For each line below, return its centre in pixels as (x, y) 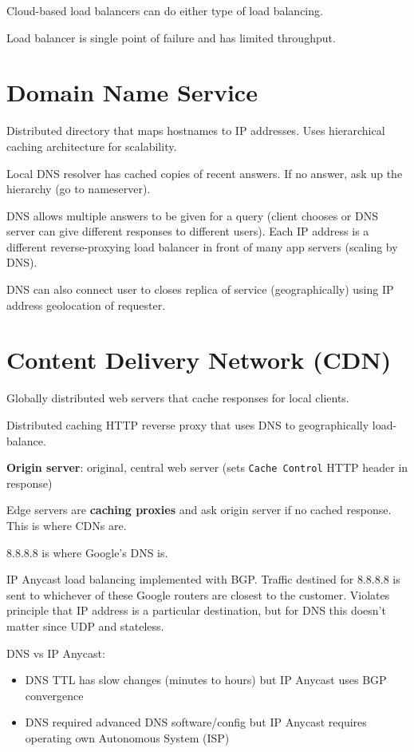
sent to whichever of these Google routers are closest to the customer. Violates (198, 594)
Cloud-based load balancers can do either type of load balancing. (165, 10)
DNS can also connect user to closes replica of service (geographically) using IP (200, 289)
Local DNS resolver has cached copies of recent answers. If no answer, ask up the (205, 173)
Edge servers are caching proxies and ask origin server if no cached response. (199, 510)
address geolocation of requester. (86, 305)
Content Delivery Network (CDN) (199, 360)
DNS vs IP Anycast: (56, 653)
